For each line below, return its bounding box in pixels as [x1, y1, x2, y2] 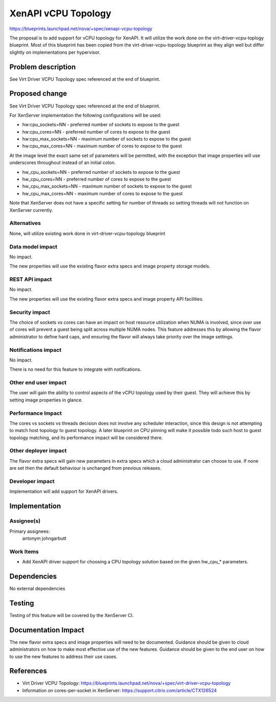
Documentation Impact [9, 625, 84, 634]
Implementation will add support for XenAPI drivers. [9, 488, 119, 494]
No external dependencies [9, 585, 65, 592]
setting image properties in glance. [9, 397, 83, 403]
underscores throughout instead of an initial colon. [9, 160, 116, 166]
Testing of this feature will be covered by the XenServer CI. [9, 612, 134, 618]
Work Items [9, 548, 39, 555]
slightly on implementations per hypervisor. [9, 49, 101, 55]
